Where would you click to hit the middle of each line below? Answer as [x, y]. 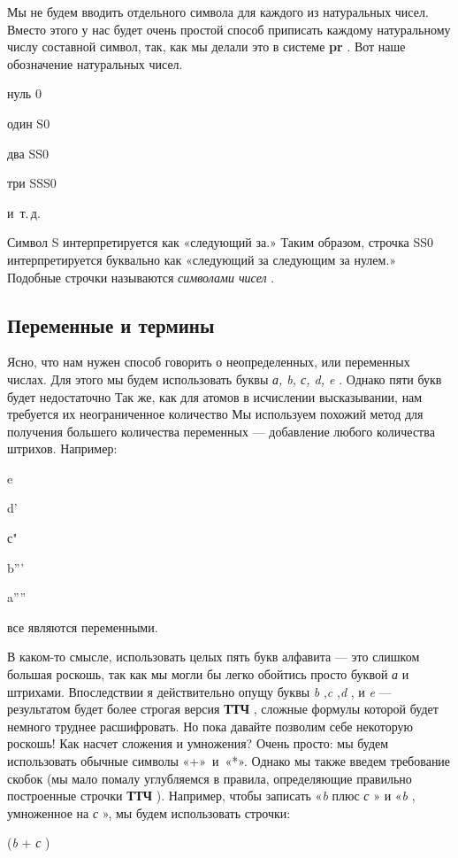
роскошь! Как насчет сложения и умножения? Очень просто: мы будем [198, 743]
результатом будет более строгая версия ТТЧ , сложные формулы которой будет [223, 709]
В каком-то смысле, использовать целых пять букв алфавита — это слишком [214, 657]
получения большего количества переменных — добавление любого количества [221, 431]
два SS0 [28, 153]
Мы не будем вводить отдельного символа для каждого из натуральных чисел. [218, 12]
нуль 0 [24, 93]
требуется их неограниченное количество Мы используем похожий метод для [215, 414]
